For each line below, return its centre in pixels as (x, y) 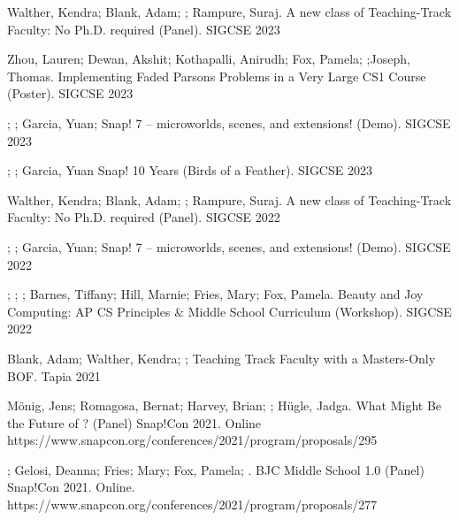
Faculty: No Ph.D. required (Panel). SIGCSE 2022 (144, 217)
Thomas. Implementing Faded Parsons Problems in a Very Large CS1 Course (217, 76)
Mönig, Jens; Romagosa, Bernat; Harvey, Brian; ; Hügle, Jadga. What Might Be (225, 405)
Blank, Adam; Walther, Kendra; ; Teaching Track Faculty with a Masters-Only (222, 358)
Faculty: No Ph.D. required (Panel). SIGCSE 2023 (144, 29)
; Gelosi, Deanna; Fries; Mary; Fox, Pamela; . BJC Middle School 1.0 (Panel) (216, 469)
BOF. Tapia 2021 (54, 375)
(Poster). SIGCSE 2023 (70, 93)
